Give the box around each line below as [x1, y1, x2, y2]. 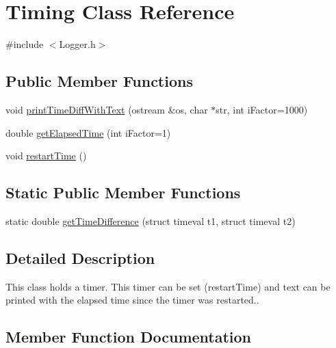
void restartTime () [5, 148, 87, 163]
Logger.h [59, 37, 96, 51]
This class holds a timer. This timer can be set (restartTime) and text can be [5, 279, 331, 293]
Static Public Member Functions [5, 182, 241, 203]
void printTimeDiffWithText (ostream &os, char [5, 102, 208, 116]
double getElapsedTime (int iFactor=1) [5, 125, 171, 139]
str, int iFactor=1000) [216, 102, 308, 116]
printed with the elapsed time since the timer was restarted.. [5, 293, 259, 307]
